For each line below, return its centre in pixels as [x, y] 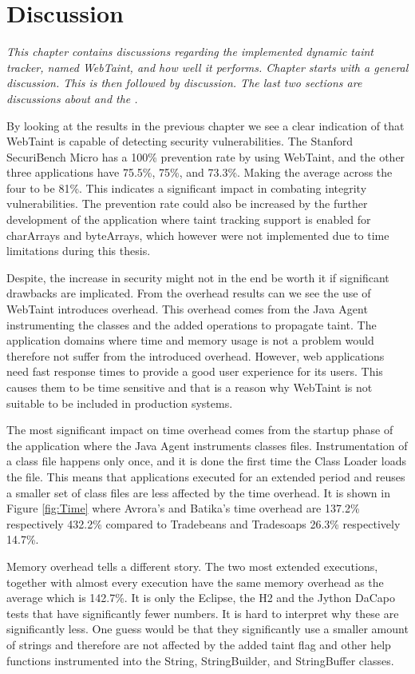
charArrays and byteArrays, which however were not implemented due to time [198, 235]
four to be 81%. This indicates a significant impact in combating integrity [187, 187]
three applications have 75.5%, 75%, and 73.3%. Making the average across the [200, 172]
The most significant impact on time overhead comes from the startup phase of [200, 430]
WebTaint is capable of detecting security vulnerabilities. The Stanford [180, 141]
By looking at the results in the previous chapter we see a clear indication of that [206, 125]
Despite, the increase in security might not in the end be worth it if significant [198, 277]
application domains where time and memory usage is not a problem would [190, 340]
